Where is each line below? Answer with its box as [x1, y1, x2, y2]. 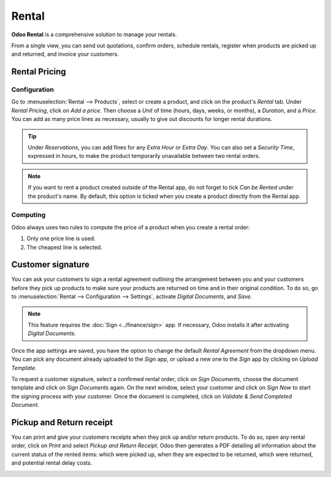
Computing [11, 211, 46, 219]
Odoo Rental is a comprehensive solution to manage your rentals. [11, 31, 177, 38]
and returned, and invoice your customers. [11, 50, 119, 58]
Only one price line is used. [26, 235, 96, 242]
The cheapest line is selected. [26, 243, 102, 251]
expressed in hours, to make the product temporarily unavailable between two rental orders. [28, 152, 261, 160]
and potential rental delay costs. [11, 459, 93, 467]
